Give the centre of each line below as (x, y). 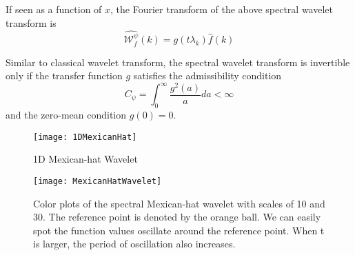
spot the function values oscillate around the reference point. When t (179, 230)
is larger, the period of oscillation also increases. (134, 244)
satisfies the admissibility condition (207, 75)
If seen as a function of (54, 9)
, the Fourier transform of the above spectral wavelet (222, 9)
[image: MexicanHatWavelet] (98, 182)
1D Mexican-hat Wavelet (85, 159)
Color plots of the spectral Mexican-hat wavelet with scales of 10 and (179, 203)
